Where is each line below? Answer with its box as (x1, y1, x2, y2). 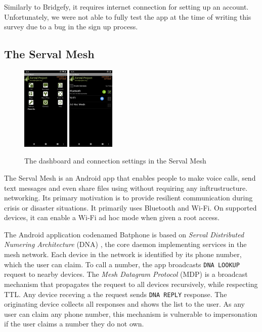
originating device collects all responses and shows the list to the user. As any (4, 299, 245, 309)
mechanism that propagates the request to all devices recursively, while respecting (4, 278, 258, 289)
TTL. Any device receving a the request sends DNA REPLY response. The (4, 288, 227, 299)
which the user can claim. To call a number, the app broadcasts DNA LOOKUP (4, 259, 240, 269)
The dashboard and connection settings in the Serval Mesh (24, 155, 206, 166)
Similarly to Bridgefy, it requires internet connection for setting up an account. (4, 2, 249, 12)
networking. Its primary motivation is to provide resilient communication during (4, 192, 253, 203)
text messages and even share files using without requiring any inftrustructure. (4, 182, 248, 193)
